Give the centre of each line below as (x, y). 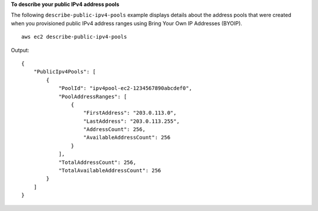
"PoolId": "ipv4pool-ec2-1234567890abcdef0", (125, 88)
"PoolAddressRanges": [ (93, 96)
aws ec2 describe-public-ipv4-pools (74, 37)
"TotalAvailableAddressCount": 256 (110, 171)
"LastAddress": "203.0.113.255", (131, 121)
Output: (20, 50)
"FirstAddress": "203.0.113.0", (130, 113)
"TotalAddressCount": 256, (97, 162)
